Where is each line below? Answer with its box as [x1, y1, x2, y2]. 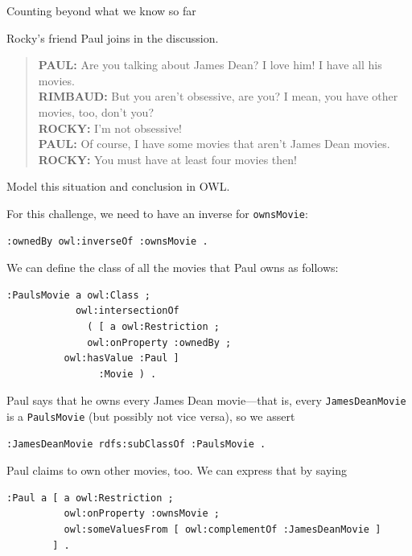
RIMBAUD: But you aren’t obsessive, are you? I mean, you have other [38, 88, 398, 105]
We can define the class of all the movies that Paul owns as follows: [6, 259, 339, 276]
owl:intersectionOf [75, 305, 179, 317]
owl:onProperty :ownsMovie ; [64, 508, 220, 520]
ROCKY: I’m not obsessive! [38, 119, 182, 136]
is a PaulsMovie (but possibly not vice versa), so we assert [6, 408, 295, 424]
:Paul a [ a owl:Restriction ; [6, 492, 174, 504]
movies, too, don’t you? [38, 103, 154, 120]
